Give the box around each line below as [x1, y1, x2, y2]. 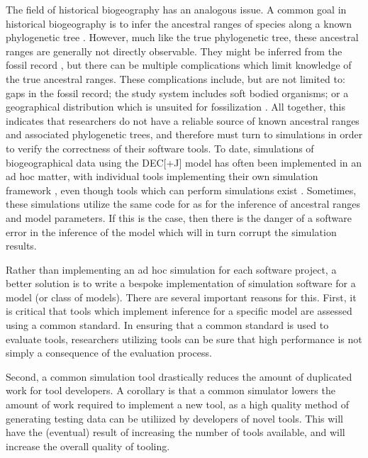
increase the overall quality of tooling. [6, 438, 170, 453]
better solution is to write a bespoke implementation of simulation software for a [6, 276, 356, 291]
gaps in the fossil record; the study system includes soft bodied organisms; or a [6, 85, 349, 100]
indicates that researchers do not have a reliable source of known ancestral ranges [6, 113, 359, 128]
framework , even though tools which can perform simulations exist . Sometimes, [6, 182, 357, 197]
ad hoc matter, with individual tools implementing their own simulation [6, 169, 318, 184]
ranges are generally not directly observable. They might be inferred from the [6, 43, 342, 58]
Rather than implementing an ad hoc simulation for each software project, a [6, 262, 337, 277]
